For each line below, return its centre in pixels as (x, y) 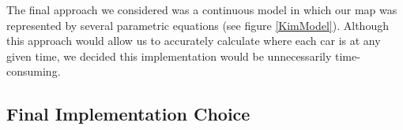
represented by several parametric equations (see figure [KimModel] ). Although (198, 25)
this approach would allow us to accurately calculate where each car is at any (194, 41)
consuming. (34, 71)
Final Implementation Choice (128, 114)
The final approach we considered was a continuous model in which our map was (202, 9)
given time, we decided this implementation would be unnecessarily (169, 56)
